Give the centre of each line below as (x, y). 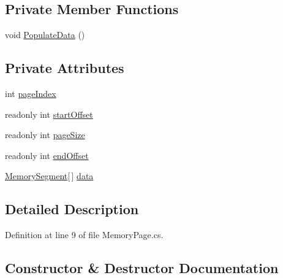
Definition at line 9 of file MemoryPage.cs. (84, 235)
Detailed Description (72, 209)
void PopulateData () (45, 35)
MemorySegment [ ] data (49, 176)
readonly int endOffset (47, 155)
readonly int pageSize (45, 135)
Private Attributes (65, 68)
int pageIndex (31, 93)
